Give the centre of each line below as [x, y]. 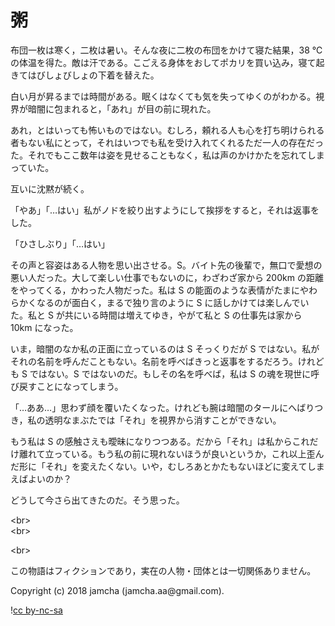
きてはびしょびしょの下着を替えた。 [85, 75]
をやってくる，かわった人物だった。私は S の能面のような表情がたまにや [160, 290]
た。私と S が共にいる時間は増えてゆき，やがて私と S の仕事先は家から [156, 315]
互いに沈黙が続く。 [50, 188]
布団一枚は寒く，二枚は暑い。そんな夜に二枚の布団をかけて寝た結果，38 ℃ [166, 50]
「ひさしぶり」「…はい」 [60, 243]
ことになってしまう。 [80, 386]
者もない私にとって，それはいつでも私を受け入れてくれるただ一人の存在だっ [167, 142]
